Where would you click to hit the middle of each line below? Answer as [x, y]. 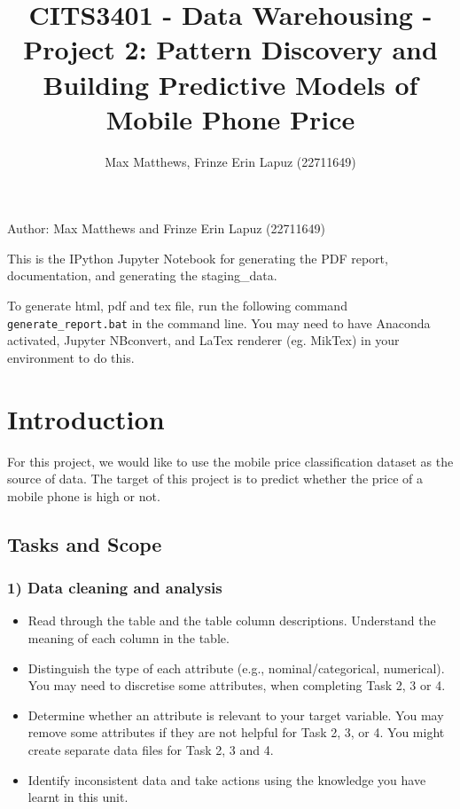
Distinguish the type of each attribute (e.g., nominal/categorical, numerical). [236, 668]
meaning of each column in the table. [129, 638]
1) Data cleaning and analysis [115, 588]
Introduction [86, 418]
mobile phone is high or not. [84, 495]
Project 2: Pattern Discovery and [230, 49]
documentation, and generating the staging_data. [142, 275]
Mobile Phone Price [230, 118]
